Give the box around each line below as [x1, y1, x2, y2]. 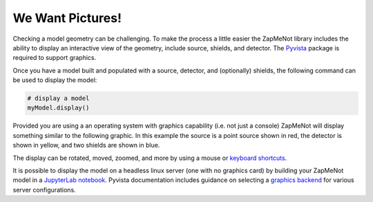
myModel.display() [27, 104, 90, 112]
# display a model [27, 94, 90, 103]
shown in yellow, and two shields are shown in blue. [12, 141, 160, 150]
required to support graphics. [12, 54, 97, 62]
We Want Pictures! [12, 10, 122, 26]
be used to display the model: [12, 76, 97, 84]
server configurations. [12, 185, 76, 194]
